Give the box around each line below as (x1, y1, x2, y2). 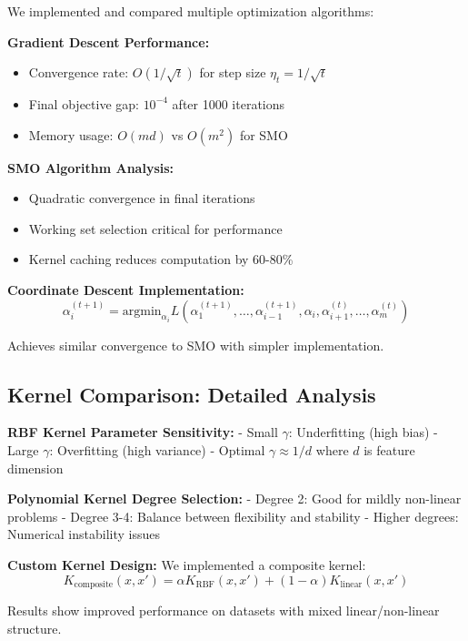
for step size (199, 63, 266, 82)
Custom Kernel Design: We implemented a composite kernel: (7, 555, 366, 574)
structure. (7, 618, 62, 637)
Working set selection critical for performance (28, 219, 283, 238)
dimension (7, 458, 64, 477)
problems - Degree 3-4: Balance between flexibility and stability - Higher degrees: (7, 506, 459, 525)
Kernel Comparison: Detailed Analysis (7, 380, 376, 408)
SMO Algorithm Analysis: (7, 158, 174, 177)
